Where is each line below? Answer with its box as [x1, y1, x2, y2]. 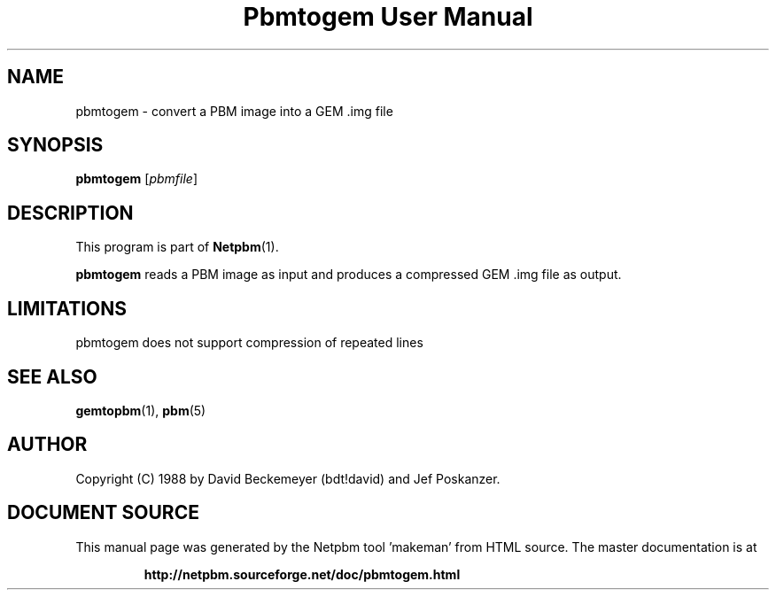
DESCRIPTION [7, 201, 134, 224]
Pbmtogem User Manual [243, 2, 533, 32]
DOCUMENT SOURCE [7, 501, 199, 524]
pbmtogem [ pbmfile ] [75, 171, 198, 187]
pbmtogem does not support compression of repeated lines [75, 335, 423, 351]
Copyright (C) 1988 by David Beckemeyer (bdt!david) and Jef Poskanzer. [75, 470, 501, 486]
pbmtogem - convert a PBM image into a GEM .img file [75, 103, 393, 119]
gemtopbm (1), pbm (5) [75, 402, 206, 418]
